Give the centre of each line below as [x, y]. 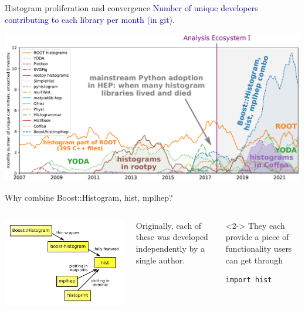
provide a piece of [257, 237]
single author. [160, 260]
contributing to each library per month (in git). [90, 19]
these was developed [172, 237]
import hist [249, 280]
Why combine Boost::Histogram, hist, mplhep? [89, 197]
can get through [254, 260]
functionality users [259, 249]
